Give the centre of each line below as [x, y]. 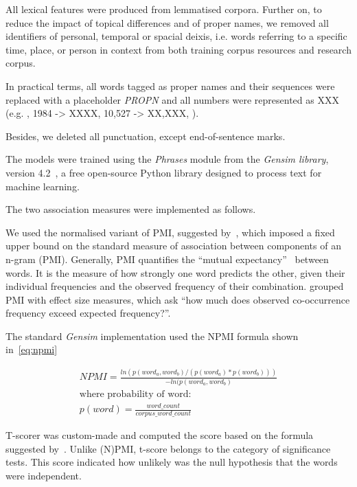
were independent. [44, 475]
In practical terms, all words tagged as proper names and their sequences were [170, 86]
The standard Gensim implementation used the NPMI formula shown [152, 336]
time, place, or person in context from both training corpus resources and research [178, 49]
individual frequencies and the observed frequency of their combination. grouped [175, 286]
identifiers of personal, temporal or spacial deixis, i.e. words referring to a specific [176, 36]
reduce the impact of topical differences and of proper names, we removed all [167, 22]
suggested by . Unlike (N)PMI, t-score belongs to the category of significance [168, 448]
